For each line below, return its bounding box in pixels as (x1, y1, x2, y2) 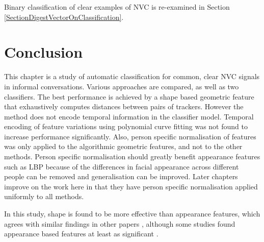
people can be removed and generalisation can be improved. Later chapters (4, 171, 238, 182)
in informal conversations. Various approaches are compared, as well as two (4, 81, 239, 91)
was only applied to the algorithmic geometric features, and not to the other (4, 141, 243, 152)
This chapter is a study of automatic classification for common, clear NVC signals (4, 71, 260, 82)
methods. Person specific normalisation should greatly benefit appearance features (4, 151, 260, 162)
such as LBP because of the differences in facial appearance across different (4, 161, 239, 172)
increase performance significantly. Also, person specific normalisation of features (4, 131, 256, 141)
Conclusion (4, 41, 83, 62)
